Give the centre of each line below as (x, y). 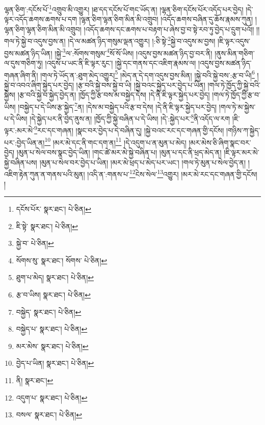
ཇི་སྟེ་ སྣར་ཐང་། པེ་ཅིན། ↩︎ (47, 226)
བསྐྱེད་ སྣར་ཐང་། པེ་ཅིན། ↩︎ (49, 311)
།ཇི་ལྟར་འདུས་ (234, 41)
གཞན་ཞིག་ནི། (21, 75)
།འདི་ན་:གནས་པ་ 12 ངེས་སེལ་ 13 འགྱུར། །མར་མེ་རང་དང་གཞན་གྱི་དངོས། (172, 173)
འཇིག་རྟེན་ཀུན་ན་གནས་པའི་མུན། (45, 174)
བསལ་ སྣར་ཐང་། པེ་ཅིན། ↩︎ (49, 415)
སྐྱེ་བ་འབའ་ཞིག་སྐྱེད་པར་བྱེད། (39, 84)
